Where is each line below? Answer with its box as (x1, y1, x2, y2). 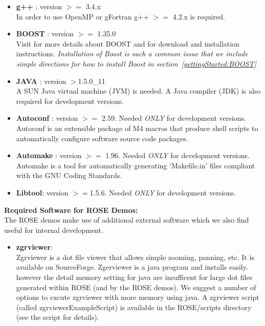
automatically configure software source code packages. (16, 133, 188, 143)
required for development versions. (16, 95, 124, 106)
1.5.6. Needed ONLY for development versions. (90, 187, 236, 198)
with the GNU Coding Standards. (16, 170, 122, 181)
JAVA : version (16, 75, 67, 86)
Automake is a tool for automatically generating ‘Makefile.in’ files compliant (16, 160, 255, 170)
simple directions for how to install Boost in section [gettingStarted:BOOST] (16, 58, 256, 69)
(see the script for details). (16, 312, 99, 322)
